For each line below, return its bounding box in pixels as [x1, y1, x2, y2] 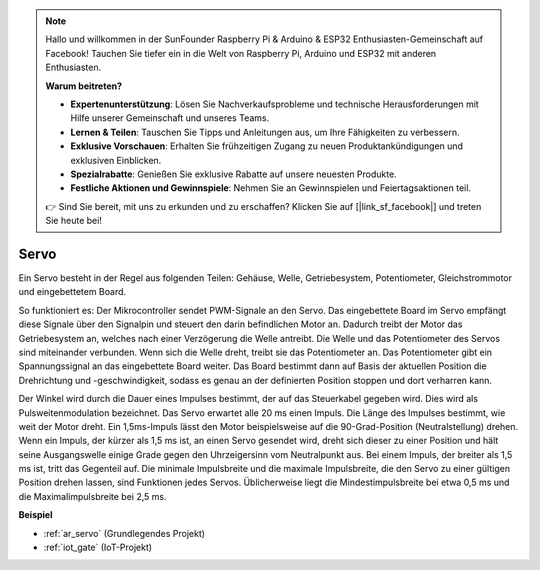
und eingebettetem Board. [18, 286, 127, 298]
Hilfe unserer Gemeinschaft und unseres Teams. [70, 112, 270, 124]
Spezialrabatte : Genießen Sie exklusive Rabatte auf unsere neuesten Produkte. [70, 168, 397, 180]
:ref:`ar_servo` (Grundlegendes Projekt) [43, 527, 205, 539]
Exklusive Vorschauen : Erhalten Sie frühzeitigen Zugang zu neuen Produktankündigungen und [70, 140, 464, 152]
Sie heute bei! [45, 215, 102, 227]
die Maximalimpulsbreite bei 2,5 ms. [18, 490, 167, 502]
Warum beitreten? [45, 80, 123, 92]
